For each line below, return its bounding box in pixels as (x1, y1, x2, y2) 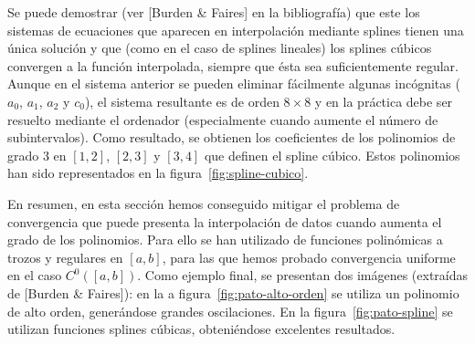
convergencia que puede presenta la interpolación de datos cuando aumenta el (7, 212, 442, 231)
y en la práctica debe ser (314, 91, 453, 110)
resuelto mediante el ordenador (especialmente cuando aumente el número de (7, 109, 438, 129)
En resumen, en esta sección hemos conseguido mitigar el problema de (7, 193, 400, 213)
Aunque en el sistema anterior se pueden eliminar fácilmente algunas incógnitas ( (7, 74, 460, 93)
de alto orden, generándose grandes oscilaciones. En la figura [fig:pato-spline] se (7, 301, 453, 320)
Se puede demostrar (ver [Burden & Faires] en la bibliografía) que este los (7, 3, 420, 21)
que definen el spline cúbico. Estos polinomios (204, 145, 460, 164)
